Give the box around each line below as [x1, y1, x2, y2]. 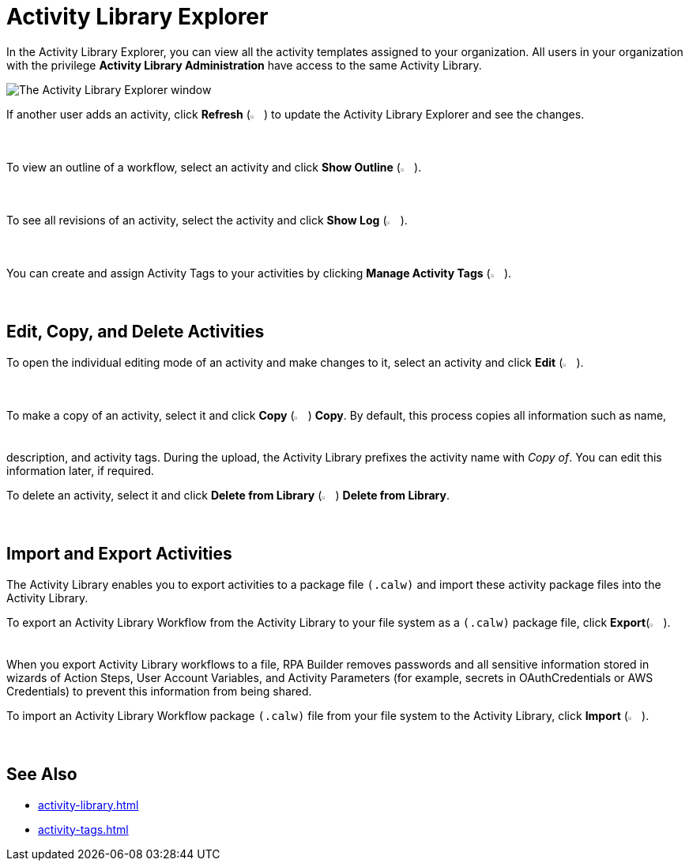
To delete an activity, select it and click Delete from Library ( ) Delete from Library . [6, 488, 450, 502]
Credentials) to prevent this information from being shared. [6, 684, 312, 698]
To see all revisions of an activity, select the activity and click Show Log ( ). [6, 213, 408, 227]
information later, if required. [6, 463, 154, 477]
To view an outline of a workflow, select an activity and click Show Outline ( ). [6, 160, 422, 174]
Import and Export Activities [6, 544, 232, 564]
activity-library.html [38, 797, 139, 812]
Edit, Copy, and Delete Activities [6, 322, 265, 342]
